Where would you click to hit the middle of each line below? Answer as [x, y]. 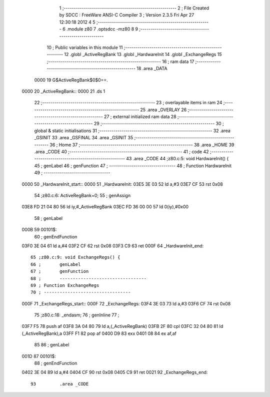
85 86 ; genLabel [52, 345]
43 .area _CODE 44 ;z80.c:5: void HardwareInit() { [177, 159]
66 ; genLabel [56, 264]
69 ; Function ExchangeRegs [65, 285]
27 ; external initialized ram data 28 [140, 117]
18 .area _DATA [152, 69]
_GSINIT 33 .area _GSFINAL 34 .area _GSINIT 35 [84, 138]
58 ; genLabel [48, 218]
